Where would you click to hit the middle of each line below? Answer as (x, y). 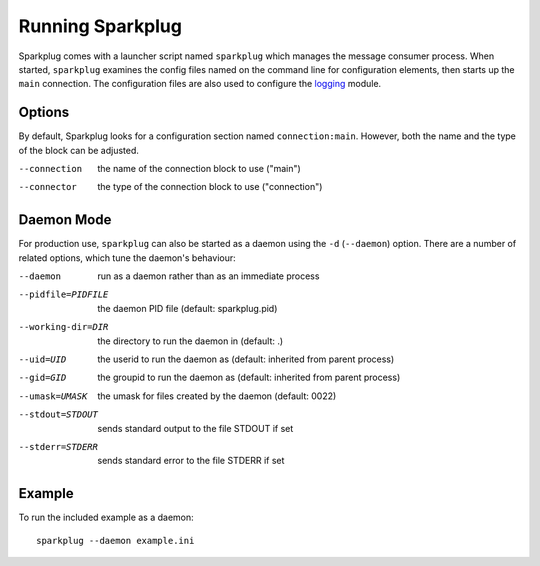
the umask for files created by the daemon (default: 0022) (217, 396)
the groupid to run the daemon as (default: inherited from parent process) (249, 377)
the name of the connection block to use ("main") (199, 169)
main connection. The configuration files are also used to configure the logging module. (200, 84)
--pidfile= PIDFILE (63, 294)
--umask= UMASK (53, 396)
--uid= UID (42, 359)
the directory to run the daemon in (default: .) (190, 341)
